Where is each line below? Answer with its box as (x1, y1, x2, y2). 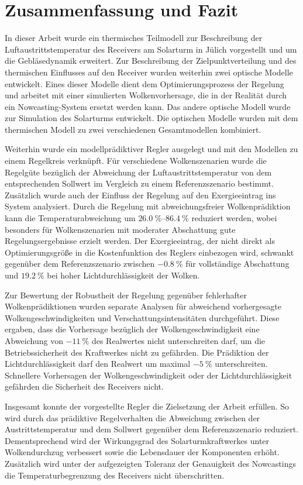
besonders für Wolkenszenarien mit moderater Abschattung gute (5, 223, 236, 235)
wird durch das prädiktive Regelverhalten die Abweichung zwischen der (5, 411, 260, 424)
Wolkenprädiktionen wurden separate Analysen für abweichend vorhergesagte (5, 300, 282, 312)
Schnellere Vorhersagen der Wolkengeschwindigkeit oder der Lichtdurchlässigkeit (5, 369, 292, 381)
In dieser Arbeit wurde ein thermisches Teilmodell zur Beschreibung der (5, 32, 263, 44)
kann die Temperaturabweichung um (5, 212, 136, 224)
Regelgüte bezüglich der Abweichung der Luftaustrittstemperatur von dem (5, 166, 272, 178)
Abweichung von (5, 334, 63, 346)
